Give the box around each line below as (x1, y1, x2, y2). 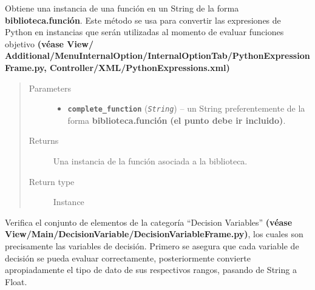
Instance (53, 195, 84, 208)
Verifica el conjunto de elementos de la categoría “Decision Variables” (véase (5, 215, 293, 228)
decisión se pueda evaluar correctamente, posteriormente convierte (5, 251, 251, 264)
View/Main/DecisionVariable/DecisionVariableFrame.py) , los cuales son (5, 228, 303, 240)
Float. (5, 275, 27, 288)
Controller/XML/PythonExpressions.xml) (49, 61, 230, 73)
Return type (29, 175, 75, 187)
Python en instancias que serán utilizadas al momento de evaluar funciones (5, 25, 284, 38)
